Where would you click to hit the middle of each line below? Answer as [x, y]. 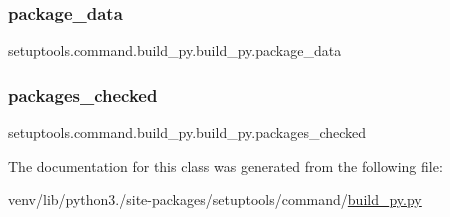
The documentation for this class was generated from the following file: [225, 165]
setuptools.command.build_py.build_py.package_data [175, 50]
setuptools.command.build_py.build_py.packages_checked [187, 132]
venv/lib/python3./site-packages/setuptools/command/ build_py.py [215, 199]
